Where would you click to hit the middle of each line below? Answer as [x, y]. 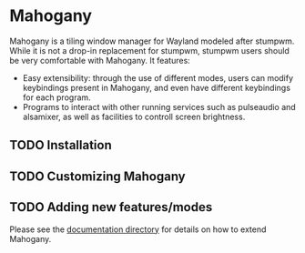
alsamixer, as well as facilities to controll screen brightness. [134, 116]
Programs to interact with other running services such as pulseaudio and [159, 106]
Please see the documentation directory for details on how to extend [138, 229]
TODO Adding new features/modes [111, 207]
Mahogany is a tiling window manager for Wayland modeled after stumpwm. [152, 41]
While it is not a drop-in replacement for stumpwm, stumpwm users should [149, 50]
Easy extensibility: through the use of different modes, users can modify [158, 77]
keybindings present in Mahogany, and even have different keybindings [157, 87]
